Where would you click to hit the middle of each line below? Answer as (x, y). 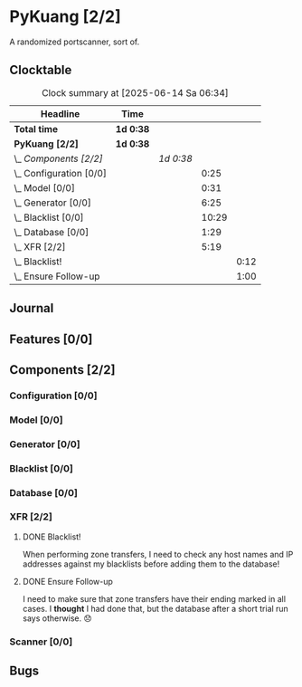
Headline (60, 113)
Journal (32, 308)
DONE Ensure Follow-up (67, 581)
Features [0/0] (51, 339)
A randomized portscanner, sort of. (75, 42)
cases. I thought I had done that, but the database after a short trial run (156, 608)
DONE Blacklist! (52, 537)
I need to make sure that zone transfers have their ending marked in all (154, 598)
